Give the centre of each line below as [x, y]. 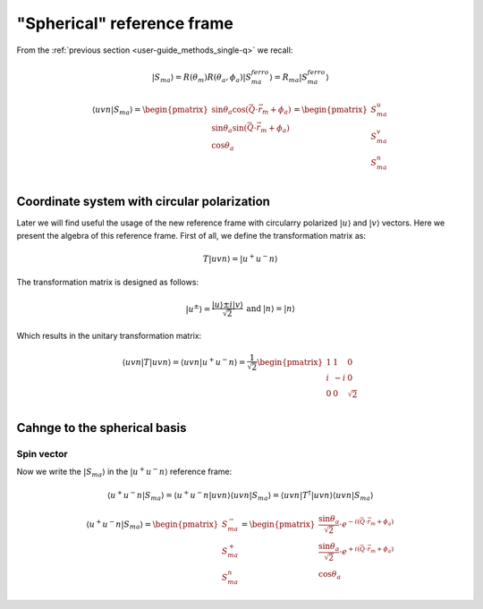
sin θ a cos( [230, 110]
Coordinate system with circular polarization [143, 202]
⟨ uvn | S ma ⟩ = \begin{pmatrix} [150, 110]
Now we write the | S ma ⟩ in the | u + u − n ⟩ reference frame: [124, 472]
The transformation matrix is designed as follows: [108, 283]
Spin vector [42, 453]
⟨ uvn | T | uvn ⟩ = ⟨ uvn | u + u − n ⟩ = [184, 361]
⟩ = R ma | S [289, 78]
